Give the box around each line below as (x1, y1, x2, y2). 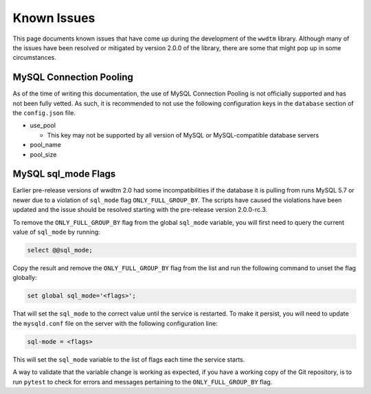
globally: (12, 274, 37, 282)
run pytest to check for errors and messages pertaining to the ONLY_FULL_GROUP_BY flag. (12, 377, 273, 386)
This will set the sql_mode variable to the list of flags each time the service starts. (12, 355, 245, 364)
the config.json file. (12, 109, 76, 117)
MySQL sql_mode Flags (12, 168, 116, 180)
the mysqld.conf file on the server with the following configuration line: (12, 319, 218, 327)
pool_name (30, 141, 62, 149)
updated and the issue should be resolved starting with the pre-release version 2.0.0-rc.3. (12, 206, 268, 214)
